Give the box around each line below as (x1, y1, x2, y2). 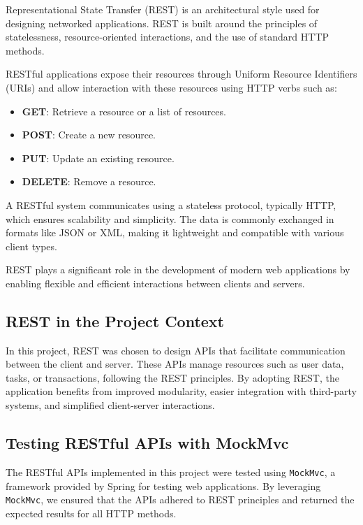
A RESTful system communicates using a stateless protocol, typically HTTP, (6, 197, 336, 212)
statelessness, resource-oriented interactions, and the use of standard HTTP (6, 29, 329, 44)
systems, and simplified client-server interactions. (6, 398, 215, 412)
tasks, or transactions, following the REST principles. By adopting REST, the (6, 370, 339, 384)
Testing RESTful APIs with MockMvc (6, 432, 289, 454)
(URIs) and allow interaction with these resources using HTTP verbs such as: (6, 80, 337, 94)
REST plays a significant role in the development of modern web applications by (6, 262, 350, 277)
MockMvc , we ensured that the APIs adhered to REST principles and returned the (6, 492, 355, 507)
